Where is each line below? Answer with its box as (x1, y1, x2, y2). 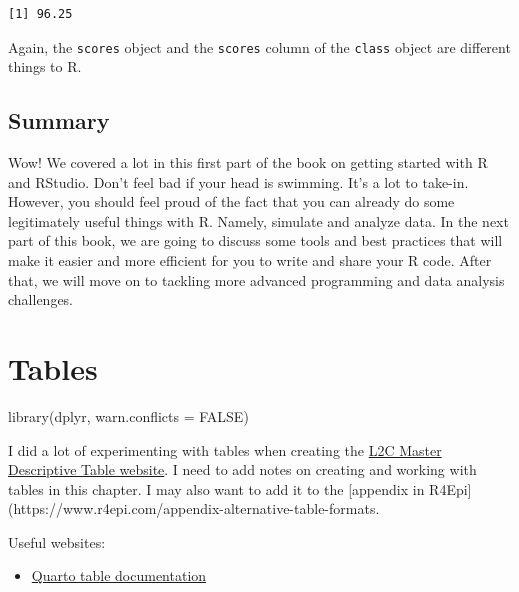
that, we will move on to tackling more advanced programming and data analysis (8, 269, 505, 290)
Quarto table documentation (31, 565, 207, 586)
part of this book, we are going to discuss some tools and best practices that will (8, 230, 503, 251)
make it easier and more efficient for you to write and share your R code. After (8, 250, 492, 271)
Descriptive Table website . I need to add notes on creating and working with (8, 459, 477, 480)
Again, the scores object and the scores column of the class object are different (8, 36, 511, 57)
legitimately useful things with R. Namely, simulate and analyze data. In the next (8, 210, 509, 231)
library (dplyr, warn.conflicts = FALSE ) (8, 405, 249, 426)
